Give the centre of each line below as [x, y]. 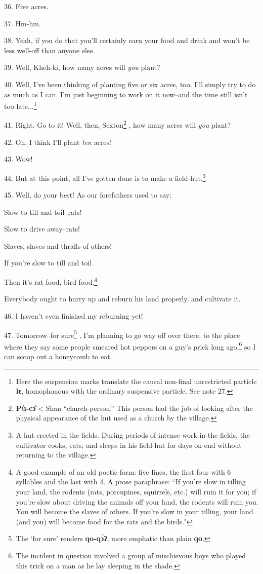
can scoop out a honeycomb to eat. [58, 356]
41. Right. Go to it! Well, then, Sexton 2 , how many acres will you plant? [118, 124]
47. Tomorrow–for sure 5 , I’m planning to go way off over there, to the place [122, 334]
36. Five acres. [26, 6]
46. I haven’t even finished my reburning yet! [74, 315]
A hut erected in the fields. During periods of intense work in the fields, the [133, 434]
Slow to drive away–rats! [42, 229]
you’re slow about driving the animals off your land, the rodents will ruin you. [137, 501]
